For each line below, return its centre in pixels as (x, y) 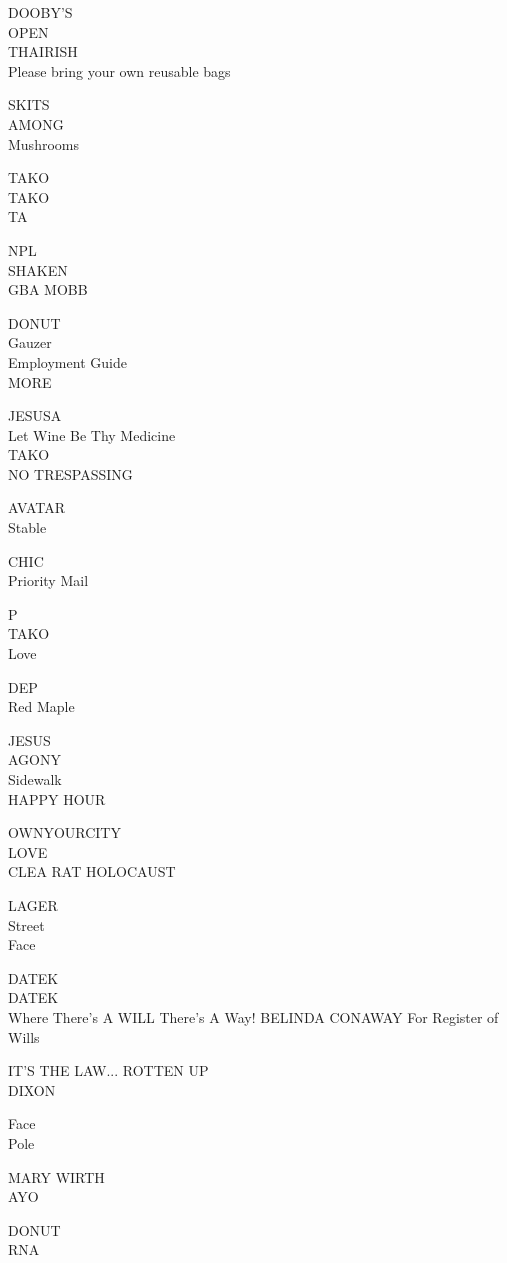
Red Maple (41, 706)
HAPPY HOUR (57, 798)
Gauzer (30, 342)
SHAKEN (38, 269)
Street (26, 924)
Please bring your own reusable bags (119, 70)
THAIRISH (43, 51)
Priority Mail (48, 580)
